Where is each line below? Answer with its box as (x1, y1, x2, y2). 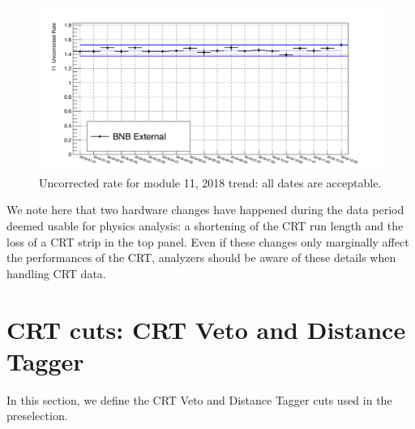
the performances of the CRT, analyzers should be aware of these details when (6, 249, 396, 266)
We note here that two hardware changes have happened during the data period (6, 201, 404, 218)
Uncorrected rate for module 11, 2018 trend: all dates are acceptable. (39, 174, 382, 191)
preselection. (6, 407, 68, 424)
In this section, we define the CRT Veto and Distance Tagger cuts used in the (6, 391, 392, 408)
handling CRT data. (6, 264, 106, 281)
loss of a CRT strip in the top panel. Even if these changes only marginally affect (6, 233, 409, 250)
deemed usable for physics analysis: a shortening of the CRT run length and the (6, 217, 404, 234)
